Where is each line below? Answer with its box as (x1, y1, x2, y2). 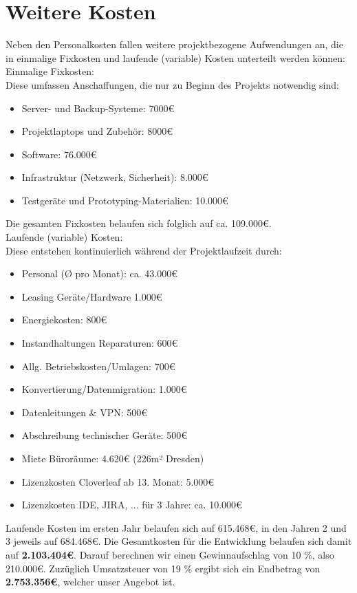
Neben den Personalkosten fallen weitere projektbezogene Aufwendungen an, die (6, 37, 343, 52)
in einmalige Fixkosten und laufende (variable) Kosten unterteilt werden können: (6, 50, 346, 65)
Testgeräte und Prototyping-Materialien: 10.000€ (21, 193, 228, 207)
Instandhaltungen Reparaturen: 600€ (21, 336, 178, 350)
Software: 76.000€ (21, 147, 97, 161)
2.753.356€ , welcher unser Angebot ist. (6, 574, 175, 589)
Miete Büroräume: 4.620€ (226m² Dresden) (21, 451, 204, 465)
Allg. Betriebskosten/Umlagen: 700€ (21, 358, 175, 373)
